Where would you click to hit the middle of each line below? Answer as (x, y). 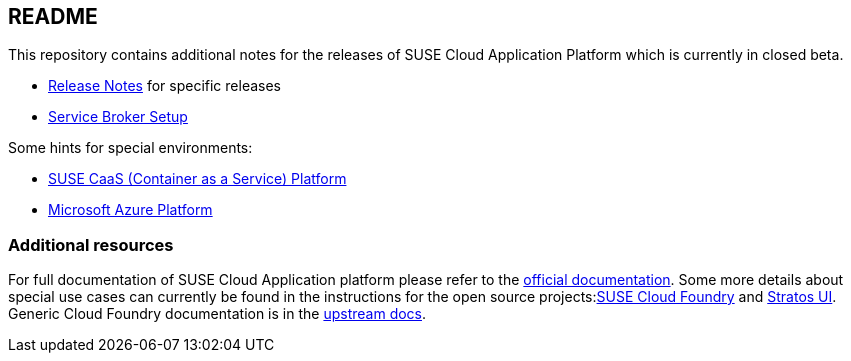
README (53, 16)
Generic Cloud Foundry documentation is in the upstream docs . (217, 314)
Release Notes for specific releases (164, 86)
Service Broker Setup (118, 117)
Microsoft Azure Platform (130, 210)
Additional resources (91, 244)
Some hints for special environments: (130, 148)
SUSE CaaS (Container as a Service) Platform (197, 179)
